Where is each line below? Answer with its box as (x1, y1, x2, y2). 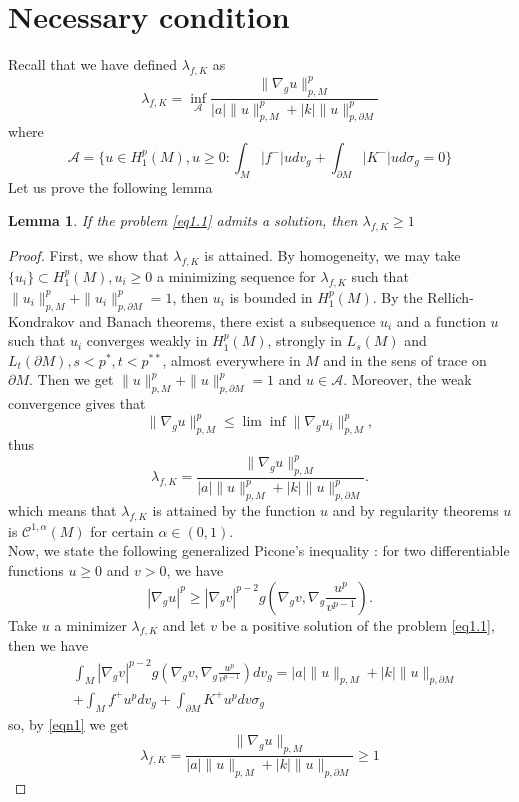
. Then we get (29, 369, 114, 390)
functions (8, 560, 64, 581)
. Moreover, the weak (343, 369, 472, 390)
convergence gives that (8, 393, 146, 414)
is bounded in (229, 286, 313, 307)
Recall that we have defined (8, 54, 177, 75)
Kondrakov (8, 310, 75, 331)
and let (162, 614, 206, 635)
